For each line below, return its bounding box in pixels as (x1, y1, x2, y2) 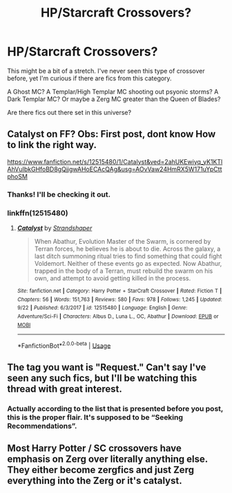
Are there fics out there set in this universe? (7, 108, 132, 116)
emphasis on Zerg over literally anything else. (7, 453, 209, 465)
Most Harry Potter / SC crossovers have (7, 442, 182, 454)
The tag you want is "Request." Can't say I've (7, 361, 206, 373)
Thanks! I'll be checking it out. (7, 189, 111, 199)
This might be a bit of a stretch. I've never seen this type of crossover (7, 66, 205, 75)
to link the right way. (7, 139, 97, 151)
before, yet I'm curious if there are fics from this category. (7, 74, 172, 82)
